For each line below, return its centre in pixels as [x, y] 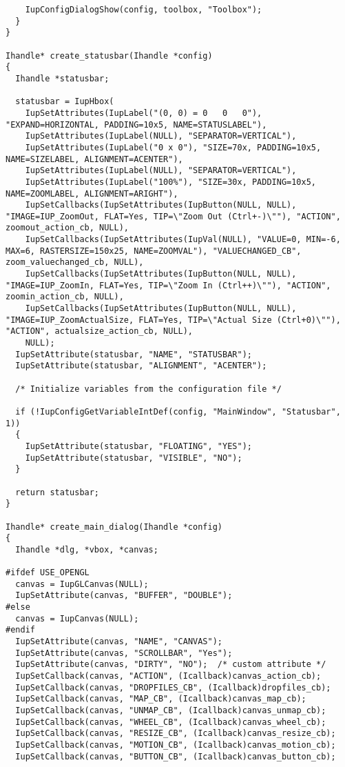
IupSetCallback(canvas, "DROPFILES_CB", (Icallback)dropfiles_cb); [173, 687]
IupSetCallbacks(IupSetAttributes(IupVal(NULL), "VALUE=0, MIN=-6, [183, 240]
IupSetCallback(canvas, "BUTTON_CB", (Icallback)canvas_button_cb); [176, 756]
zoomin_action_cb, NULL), [65, 297]
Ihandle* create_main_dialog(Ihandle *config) [114, 527]
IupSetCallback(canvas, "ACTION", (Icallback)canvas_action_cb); [168, 676]
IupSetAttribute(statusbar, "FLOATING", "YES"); [138, 446]
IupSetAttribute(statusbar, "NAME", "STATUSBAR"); [134, 354]
